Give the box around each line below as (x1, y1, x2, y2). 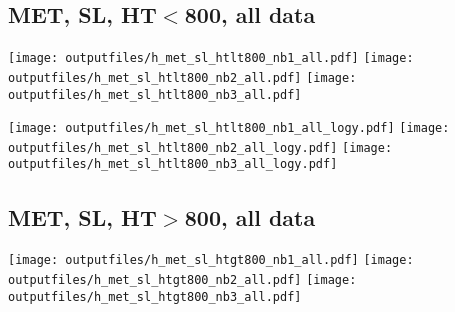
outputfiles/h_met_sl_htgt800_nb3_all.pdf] (8, 289, 302, 304)
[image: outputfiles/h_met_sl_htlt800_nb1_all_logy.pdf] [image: (8, 121, 450, 136)
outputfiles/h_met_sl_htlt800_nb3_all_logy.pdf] (8, 157, 338, 172)
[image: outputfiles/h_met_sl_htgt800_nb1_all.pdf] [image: (8, 253, 414, 268)
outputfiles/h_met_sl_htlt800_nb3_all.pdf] (8, 87, 302, 102)
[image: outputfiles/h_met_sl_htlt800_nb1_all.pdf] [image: (8, 51, 414, 66)
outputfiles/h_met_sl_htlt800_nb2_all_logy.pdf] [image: (8, 140, 393, 155)
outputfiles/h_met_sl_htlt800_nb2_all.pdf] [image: (8, 70, 357, 85)
